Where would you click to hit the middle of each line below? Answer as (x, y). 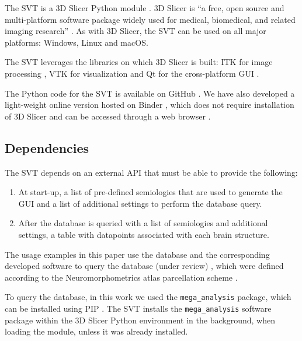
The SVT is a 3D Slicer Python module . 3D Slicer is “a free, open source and (145, 8)
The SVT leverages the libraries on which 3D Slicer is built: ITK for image (139, 62)
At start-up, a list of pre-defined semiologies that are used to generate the (150, 192)
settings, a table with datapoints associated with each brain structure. (144, 234)
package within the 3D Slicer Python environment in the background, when (140, 320)
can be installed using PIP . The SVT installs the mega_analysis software (138, 308)
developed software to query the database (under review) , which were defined (144, 266)
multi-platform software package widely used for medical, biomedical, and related (150, 19)
